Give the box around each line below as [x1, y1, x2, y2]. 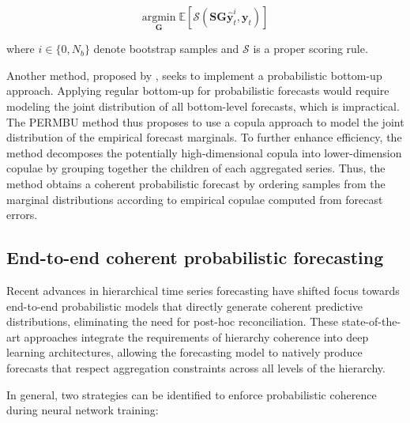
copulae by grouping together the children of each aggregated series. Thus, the [6, 160, 386, 176]
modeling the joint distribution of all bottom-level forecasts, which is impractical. [6, 98, 400, 114]
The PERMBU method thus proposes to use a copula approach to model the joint [6, 113, 404, 130]
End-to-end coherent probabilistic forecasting [6, 245, 384, 270]
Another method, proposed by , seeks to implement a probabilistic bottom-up [6, 66, 382, 83]
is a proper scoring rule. [253, 40, 368, 57]
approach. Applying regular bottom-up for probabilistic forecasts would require [6, 82, 389, 99]
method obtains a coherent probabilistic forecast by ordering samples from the [6, 175, 386, 191]
